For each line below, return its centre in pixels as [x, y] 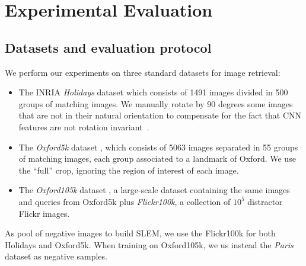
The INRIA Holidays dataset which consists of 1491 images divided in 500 [153, 92]
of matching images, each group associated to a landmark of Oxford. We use [157, 158]
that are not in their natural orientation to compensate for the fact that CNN [160, 115]
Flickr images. [44, 213]
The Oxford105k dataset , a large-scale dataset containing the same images [154, 190]
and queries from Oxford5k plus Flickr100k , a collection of [125, 201]
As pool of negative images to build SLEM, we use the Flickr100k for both [140, 233]
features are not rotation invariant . [84, 126]
